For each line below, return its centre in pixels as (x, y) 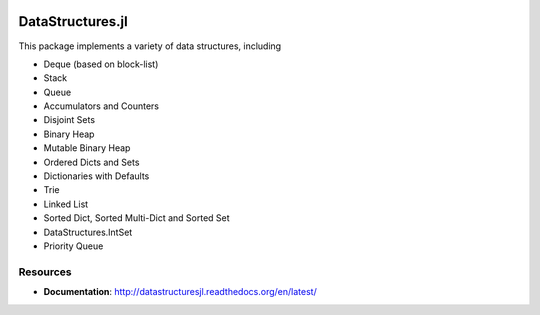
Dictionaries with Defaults (96, 176)
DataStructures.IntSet (88, 232)
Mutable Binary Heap (87, 148)
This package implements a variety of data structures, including (150, 46)
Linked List (66, 204)
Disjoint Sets (69, 120)
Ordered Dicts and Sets (91, 162)
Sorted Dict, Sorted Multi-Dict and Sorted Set (136, 218)
